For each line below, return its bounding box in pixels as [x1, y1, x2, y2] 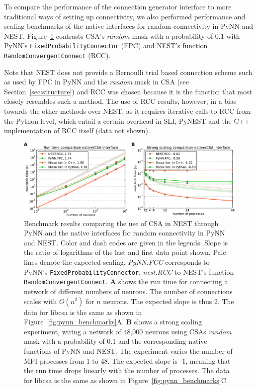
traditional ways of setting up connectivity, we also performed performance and [4, 11, 246, 21]
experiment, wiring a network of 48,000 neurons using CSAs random [24, 326, 232, 336]
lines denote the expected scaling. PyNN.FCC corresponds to [24, 257, 210, 267]
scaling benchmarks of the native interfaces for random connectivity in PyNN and [4, 21, 254, 31]
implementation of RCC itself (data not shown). [4, 125, 150, 136]
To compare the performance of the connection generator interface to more [4, 1, 232, 11]
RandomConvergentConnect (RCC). [4, 50, 111, 61]
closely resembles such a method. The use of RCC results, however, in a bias [4, 96, 237, 106]
